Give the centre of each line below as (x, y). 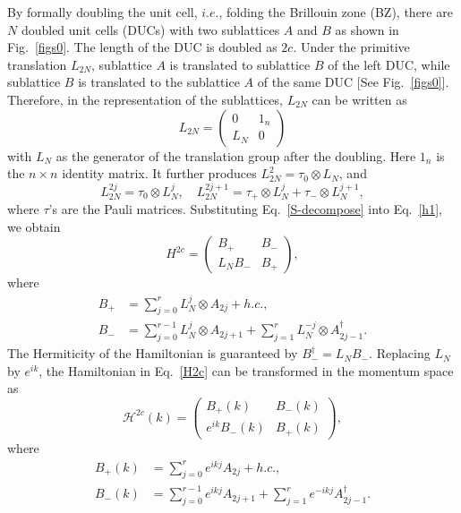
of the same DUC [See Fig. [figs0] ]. (353, 82)
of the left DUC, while (389, 64)
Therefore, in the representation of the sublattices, (145, 99)
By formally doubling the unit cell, (102, 12)
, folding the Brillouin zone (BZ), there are (336, 12)
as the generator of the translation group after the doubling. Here (236, 155)
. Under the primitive (351, 47)
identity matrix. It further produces (159, 173)
